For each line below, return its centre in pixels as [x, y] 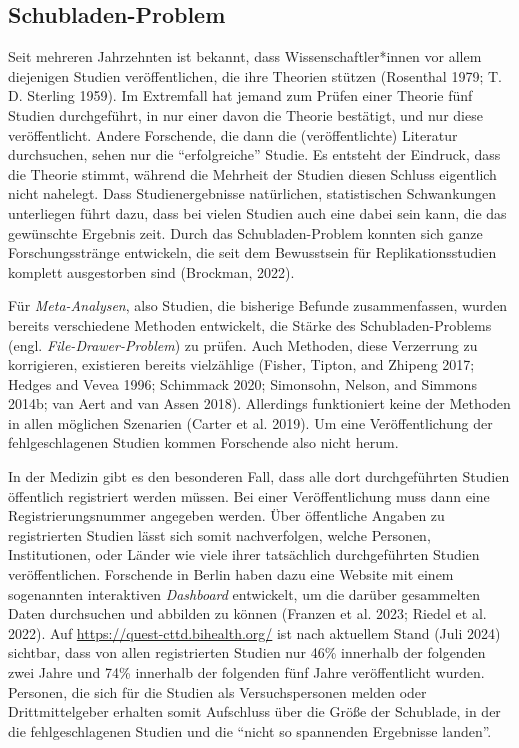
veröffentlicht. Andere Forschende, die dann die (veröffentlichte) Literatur [233, 134]
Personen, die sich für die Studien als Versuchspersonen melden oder [217, 691]
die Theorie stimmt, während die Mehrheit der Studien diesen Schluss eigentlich [252, 173]
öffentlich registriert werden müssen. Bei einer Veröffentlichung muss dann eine [249, 495]
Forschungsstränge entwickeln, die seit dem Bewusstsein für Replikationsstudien [252, 252]
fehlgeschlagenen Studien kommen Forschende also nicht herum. [203, 442]
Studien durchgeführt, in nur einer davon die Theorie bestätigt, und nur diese [245, 114]
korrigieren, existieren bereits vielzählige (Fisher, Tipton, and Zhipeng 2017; [241, 364]
